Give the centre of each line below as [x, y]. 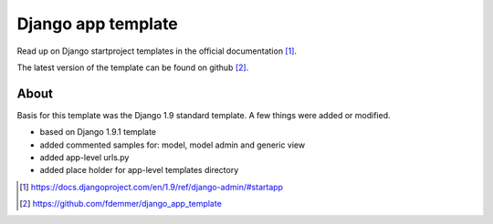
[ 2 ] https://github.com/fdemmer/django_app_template [121, 204]
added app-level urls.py [84, 158]
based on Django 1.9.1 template [98, 132]
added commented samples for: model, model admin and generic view [173, 145]
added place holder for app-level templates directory [139, 170]
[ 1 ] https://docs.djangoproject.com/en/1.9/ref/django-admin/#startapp [151, 187]
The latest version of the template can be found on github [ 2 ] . [133, 67]
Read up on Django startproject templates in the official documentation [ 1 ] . [157, 51]
